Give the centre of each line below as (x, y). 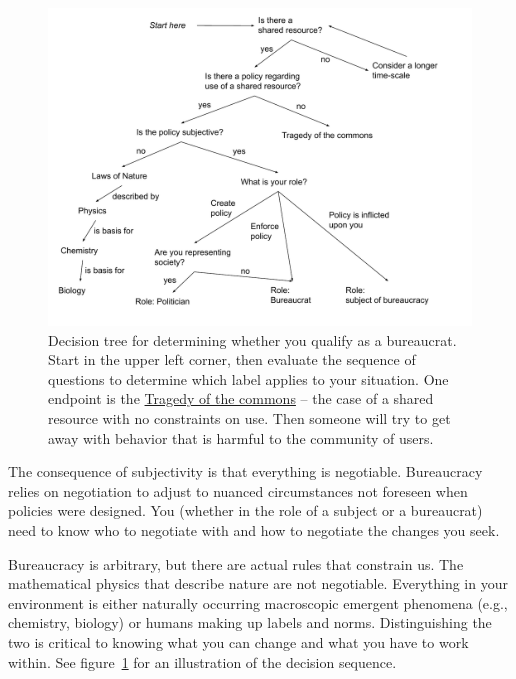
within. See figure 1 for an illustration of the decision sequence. (202, 661)
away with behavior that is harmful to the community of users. (241, 437)
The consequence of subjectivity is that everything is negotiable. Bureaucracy (245, 471)
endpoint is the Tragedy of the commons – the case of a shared (241, 398)
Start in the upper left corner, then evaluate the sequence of (232, 359)
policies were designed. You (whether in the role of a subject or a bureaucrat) (245, 510)
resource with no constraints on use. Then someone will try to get (249, 417)
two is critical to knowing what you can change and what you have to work (238, 641)
